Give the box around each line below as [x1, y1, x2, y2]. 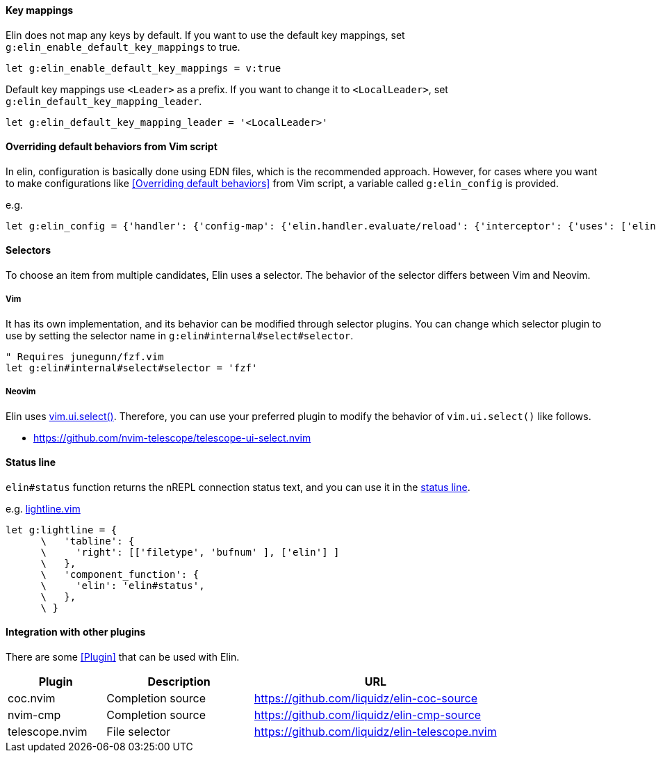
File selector [106, 725, 171, 739]
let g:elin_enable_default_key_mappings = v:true [6, 62, 281, 74]
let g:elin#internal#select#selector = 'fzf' [6, 362, 258, 373]
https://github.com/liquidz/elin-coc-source [254, 691, 478, 706]
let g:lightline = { [6, 524, 117, 535]
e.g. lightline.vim [6, 502, 81, 515]
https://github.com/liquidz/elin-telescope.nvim [254, 725, 497, 739]
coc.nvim [8, 691, 56, 706]
